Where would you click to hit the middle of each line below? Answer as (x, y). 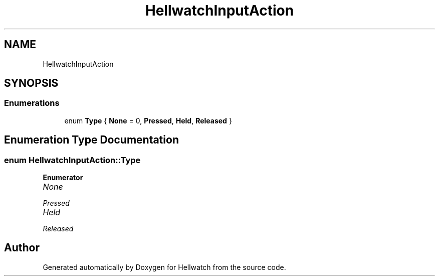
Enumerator (63, 178)
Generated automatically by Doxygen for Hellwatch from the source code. (164, 267)
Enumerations (32, 103)
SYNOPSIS (31, 83)
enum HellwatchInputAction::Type (72, 160)
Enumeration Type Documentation (91, 140)
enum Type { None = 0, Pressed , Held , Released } (148, 120)
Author (22, 248)
